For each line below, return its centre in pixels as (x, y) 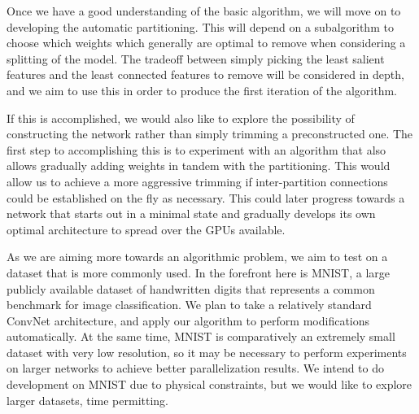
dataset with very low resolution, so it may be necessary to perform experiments (207, 352)
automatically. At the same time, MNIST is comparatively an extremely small (201, 336)
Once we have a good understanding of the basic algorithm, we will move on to (204, 11)
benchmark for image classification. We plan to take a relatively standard (189, 305)
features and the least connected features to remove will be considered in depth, (205, 74)
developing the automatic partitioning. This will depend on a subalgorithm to (200, 26)
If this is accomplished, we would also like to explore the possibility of (181, 118)
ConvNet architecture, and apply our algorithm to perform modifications (188, 320)
